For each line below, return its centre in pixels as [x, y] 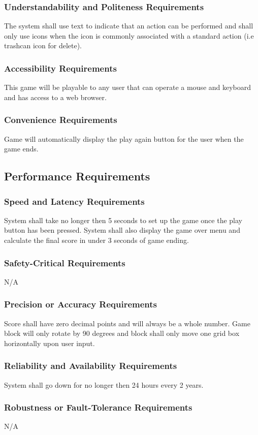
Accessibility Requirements [60, 68]
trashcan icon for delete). [43, 45]
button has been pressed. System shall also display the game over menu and [122, 230]
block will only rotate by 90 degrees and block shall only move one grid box [122, 333]
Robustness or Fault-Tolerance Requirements [98, 407]
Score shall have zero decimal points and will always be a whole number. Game [127, 323]
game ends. [21, 149]
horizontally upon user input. [50, 343]
